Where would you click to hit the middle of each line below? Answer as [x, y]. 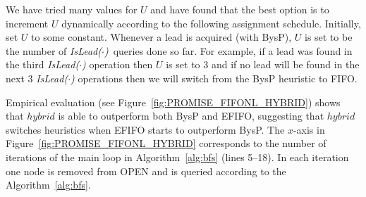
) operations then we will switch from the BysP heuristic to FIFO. [214, 78]
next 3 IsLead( [37, 78]
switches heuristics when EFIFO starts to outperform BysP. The [145, 129]
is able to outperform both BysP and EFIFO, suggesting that [191, 116]
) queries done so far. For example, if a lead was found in [228, 50]
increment [27, 23]
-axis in [309, 129]
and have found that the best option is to [240, 9]
